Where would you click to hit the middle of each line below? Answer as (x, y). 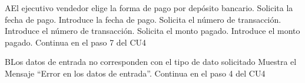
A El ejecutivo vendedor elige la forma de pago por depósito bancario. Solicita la (149, 8)
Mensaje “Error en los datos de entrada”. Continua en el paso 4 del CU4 (135, 73)
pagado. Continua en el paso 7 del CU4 (76, 42)
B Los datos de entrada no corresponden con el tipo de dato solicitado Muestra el (151, 62)
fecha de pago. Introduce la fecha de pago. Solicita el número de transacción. (143, 19)
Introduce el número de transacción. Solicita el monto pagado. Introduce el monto (152, 31)
